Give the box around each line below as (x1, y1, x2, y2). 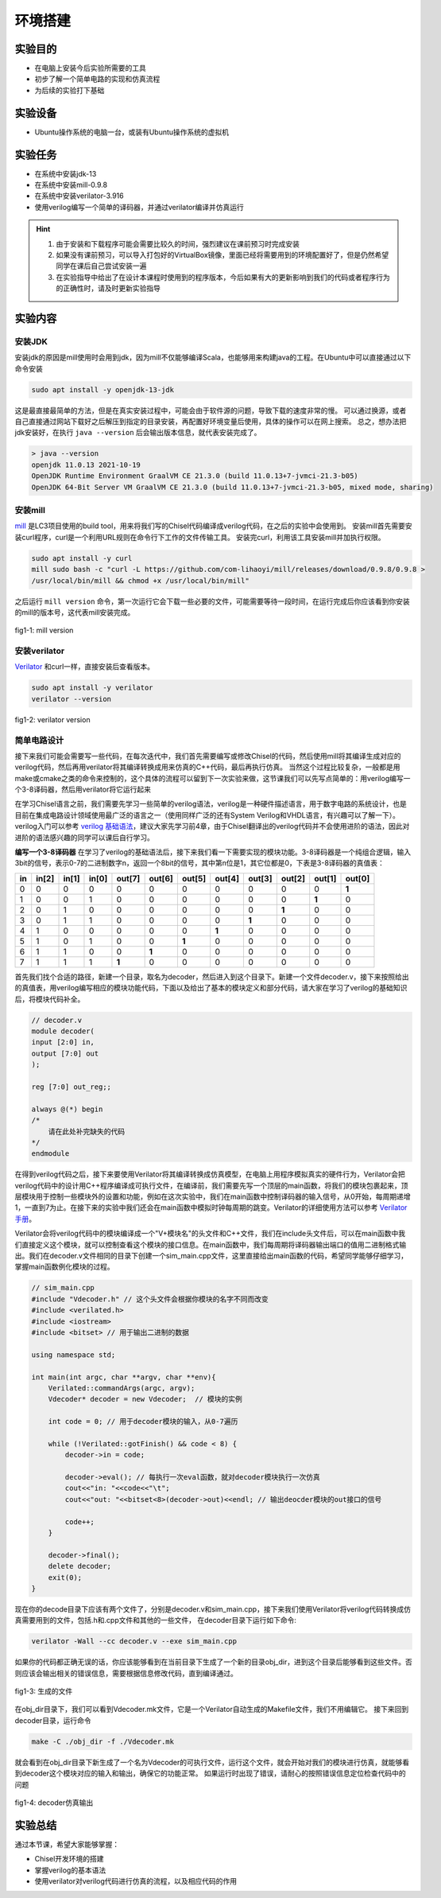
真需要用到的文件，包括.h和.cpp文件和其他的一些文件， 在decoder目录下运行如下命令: (14, 1616, 297, 1625)
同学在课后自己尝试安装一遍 (56, 261, 147, 270)
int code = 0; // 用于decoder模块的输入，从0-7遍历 (48, 1417, 238, 1426)
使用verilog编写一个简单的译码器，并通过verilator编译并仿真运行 (34, 202, 244, 212)
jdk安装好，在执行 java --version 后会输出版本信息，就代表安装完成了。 (14, 428, 261, 438)
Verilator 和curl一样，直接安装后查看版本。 (14, 662, 155, 671)
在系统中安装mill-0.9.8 (34, 180, 107, 190)
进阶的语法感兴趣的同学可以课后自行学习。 (14, 832, 154, 842)
